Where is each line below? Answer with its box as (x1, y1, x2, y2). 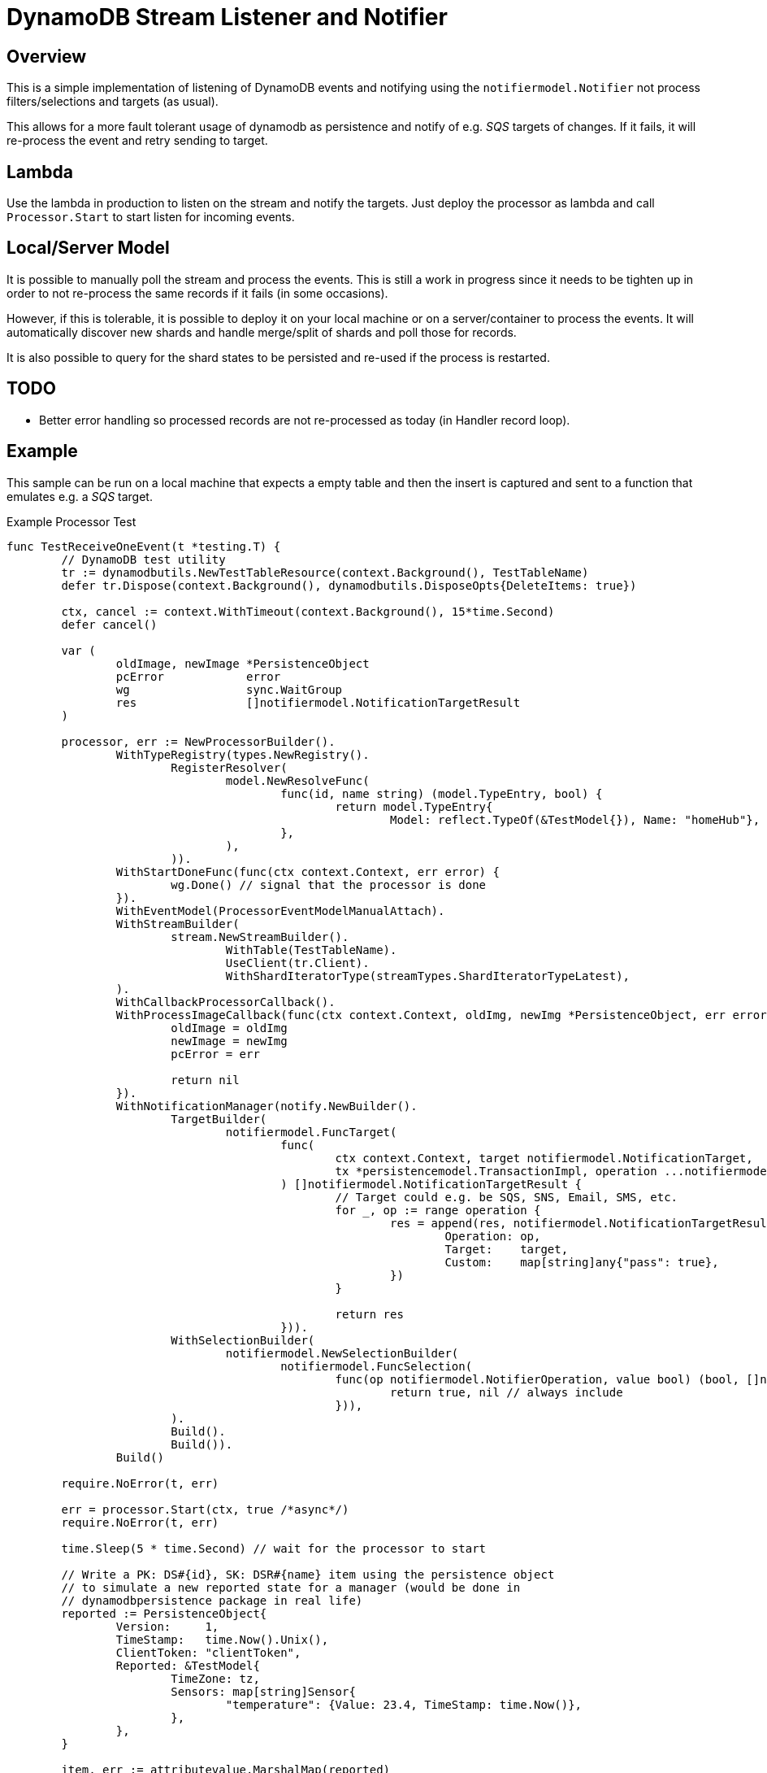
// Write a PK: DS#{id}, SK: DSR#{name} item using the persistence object (61, 1567, 555, 1581)
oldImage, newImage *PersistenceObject (115, 656, 370, 670)
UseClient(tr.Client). (225, 956, 370, 969)
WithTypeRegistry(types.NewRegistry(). (115, 747, 370, 761)
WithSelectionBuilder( (171, 1333, 315, 1347)
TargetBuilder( (171, 1112, 267, 1126)
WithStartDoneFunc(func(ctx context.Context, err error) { (115, 865, 500, 878)
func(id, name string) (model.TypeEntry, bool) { (280, 786, 603, 800)
